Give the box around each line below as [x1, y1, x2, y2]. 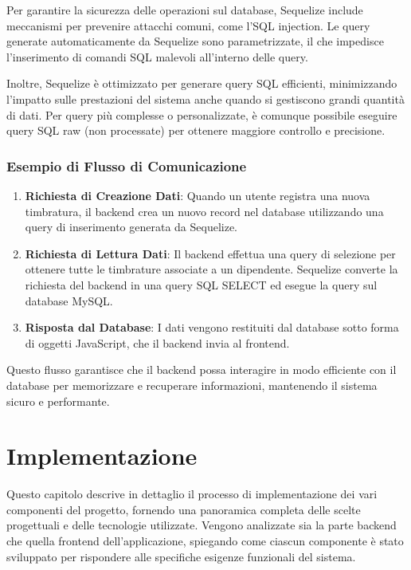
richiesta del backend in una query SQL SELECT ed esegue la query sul [25, 276, 378, 293]
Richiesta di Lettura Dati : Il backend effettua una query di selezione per [25, 245, 396, 261]
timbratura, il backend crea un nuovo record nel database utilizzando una [25, 202, 384, 219]
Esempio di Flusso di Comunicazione [6, 155, 247, 175]
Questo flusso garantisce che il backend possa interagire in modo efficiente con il [6, 361, 397, 378]
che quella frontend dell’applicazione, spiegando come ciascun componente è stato [6, 533, 404, 548]
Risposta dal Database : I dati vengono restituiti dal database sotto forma [25, 319, 399, 336]
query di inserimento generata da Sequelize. [25, 218, 237, 235]
